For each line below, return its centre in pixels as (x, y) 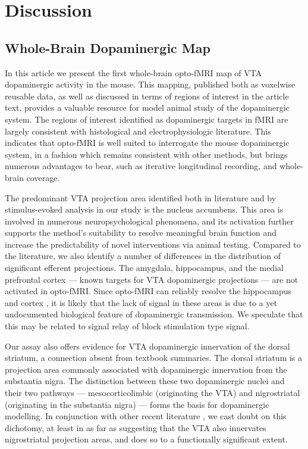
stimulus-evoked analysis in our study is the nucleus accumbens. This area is (144, 209)
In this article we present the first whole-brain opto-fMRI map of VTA (133, 72)
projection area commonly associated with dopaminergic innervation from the (146, 369)
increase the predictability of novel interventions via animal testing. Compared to (153, 244)
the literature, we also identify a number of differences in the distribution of (143, 256)
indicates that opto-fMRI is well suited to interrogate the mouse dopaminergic (147, 143)
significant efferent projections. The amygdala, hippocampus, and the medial (144, 268)
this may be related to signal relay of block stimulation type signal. (127, 326)
